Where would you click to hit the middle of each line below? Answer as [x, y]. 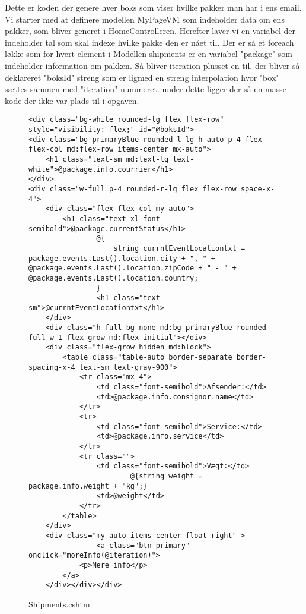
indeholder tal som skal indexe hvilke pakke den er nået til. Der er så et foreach [149, 42]
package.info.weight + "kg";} [88, 486]
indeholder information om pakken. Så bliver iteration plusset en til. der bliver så [152, 65]
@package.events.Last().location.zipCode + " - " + [133, 268]
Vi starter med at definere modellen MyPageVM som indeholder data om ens [145, 19]
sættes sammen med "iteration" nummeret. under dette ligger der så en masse [146, 89]
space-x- [258, 189]
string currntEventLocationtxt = [179, 248]
